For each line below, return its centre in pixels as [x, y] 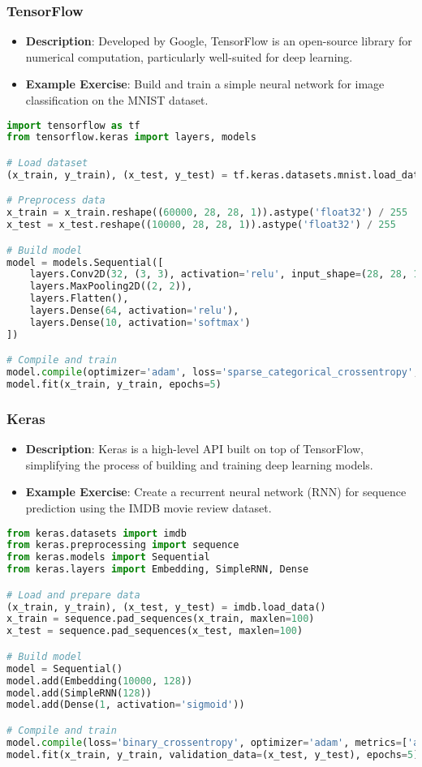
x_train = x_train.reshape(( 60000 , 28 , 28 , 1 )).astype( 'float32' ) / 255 [207, 213]
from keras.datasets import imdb [97, 533]
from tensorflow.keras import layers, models [131, 137]
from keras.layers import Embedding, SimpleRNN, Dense [158, 570]
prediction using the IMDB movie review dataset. [149, 507]
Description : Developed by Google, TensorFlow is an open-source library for [219, 41]
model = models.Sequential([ [85, 262]
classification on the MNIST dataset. [117, 100]
